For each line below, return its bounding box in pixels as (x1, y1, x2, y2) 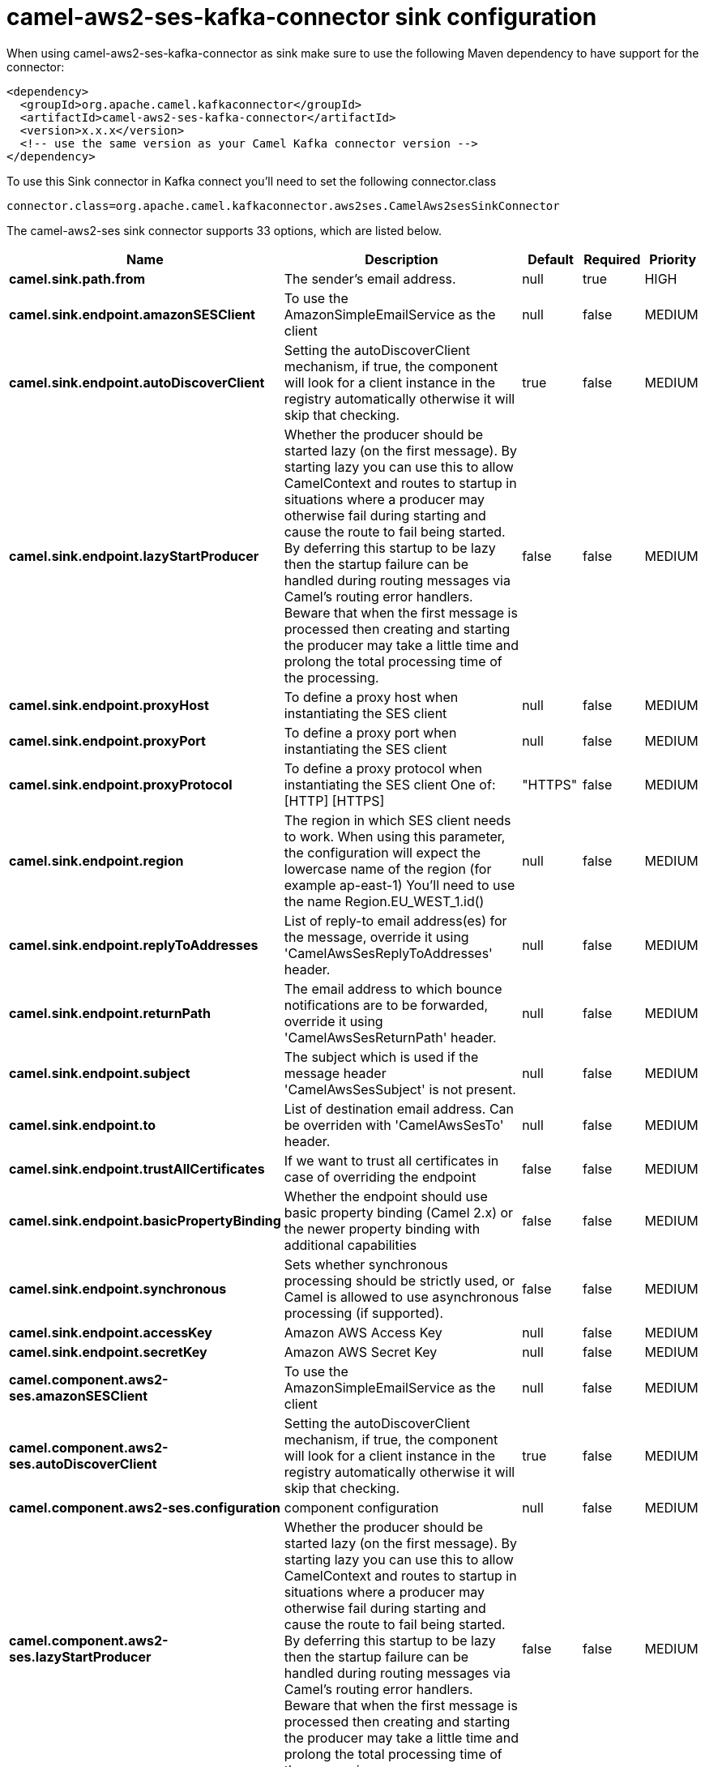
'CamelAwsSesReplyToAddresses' (284, 944, 493, 961)
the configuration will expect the (284, 844, 481, 861)
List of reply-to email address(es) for (284, 912, 507, 929)
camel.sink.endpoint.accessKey (9, 1324, 212, 1341)
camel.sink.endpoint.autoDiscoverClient (9, 374, 265, 391)
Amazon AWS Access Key (284, 1324, 442, 1341)
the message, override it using (284, 928, 469, 945)
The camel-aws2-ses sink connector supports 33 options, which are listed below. (6, 223, 442, 237)
